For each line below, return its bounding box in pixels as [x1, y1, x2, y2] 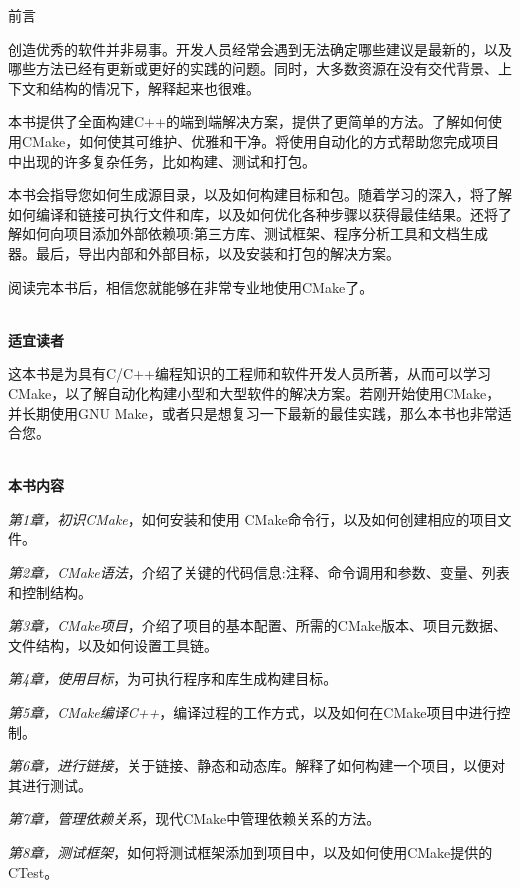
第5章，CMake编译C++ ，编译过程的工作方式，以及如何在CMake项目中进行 [8, 702, 497, 723]
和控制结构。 [8, 581, 92, 602]
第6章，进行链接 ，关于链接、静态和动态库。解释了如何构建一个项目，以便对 [8, 755, 506, 776]
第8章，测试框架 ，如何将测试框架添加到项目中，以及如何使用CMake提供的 [8, 842, 493, 862]
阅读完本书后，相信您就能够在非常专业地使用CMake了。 [8, 276, 374, 297]
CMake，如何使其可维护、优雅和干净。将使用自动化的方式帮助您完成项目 [21, 130, 500, 151]
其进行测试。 [8, 774, 92, 795]
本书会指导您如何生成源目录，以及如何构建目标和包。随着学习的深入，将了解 [8, 184, 512, 205]
